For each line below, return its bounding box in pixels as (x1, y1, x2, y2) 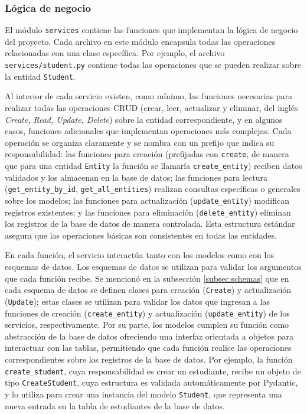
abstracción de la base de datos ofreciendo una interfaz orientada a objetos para (5, 330, 293, 342)
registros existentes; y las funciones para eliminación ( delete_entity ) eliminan (5, 206, 291, 218)
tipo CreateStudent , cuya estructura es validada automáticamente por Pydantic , (5, 376, 298, 389)
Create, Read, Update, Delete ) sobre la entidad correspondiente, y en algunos (5, 113, 283, 125)
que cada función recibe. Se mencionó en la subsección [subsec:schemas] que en (5, 272, 289, 284)
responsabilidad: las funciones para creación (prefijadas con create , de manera (5, 148, 289, 160)
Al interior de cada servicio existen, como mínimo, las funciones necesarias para (5, 90, 293, 102)
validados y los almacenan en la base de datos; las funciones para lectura (5, 171, 268, 183)
